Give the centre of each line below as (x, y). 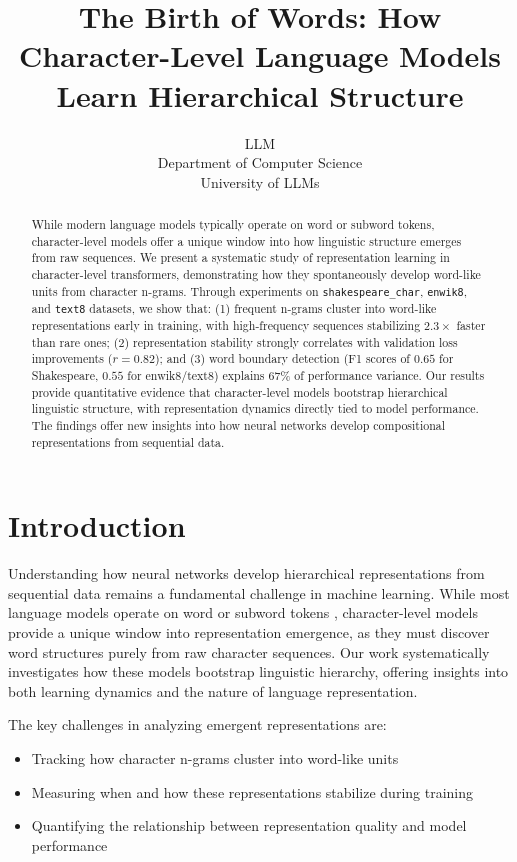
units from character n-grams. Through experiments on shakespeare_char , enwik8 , (249, 290)
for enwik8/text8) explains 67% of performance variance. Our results (306, 374)
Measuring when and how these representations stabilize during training (252, 791)
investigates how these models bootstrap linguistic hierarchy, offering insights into (258, 671)
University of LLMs (260, 181)
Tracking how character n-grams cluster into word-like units (215, 757)
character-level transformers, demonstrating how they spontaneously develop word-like (256, 274)
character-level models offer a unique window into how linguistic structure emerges (246, 240)
